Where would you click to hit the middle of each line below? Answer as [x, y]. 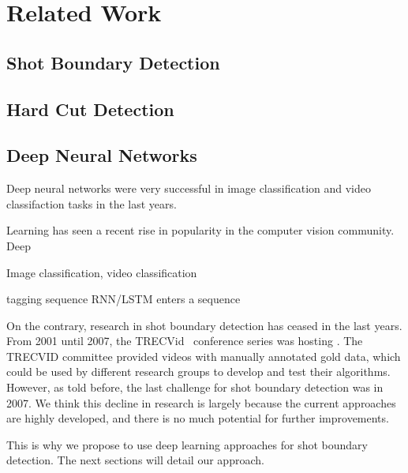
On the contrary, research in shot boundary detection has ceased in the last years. [204, 325]
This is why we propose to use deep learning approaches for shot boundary [187, 444]
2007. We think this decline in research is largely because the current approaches [201, 402]
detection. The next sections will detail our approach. [135, 460]
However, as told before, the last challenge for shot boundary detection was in [195, 387]
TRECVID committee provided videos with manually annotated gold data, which [204, 356]
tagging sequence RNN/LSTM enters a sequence [124, 299]
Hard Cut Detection [90, 109]
